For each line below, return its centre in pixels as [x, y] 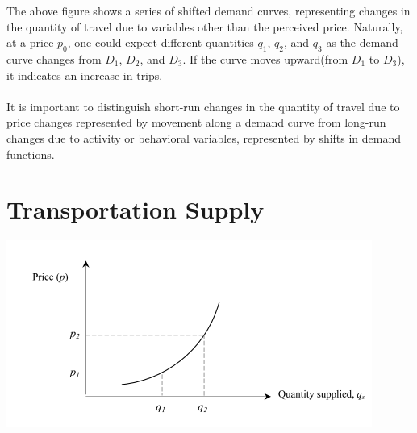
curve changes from [54, 58]
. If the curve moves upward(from [265, 58]
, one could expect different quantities [161, 42]
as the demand [362, 42]
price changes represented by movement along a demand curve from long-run [196, 122]
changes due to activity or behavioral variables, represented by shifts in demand [204, 137]
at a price [30, 42]
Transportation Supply [136, 209]
